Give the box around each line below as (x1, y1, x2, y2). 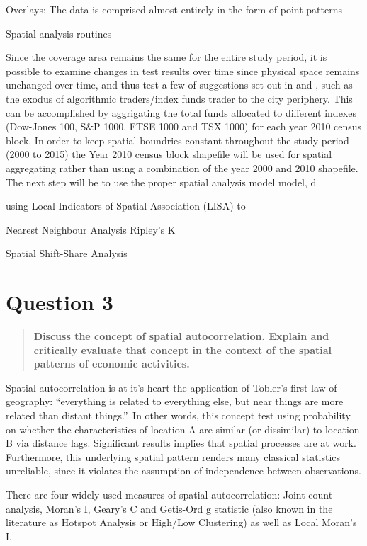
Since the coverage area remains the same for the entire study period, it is (6, 50, 327, 64)
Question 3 (6, 288, 113, 317)
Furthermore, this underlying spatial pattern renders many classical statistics (6, 449, 341, 464)
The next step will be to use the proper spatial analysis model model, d (6, 174, 317, 189)
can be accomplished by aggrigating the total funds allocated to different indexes (6, 105, 356, 120)
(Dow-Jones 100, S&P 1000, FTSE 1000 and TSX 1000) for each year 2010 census (6, 119, 362, 134)
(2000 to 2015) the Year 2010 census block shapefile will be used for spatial (6, 147, 332, 161)
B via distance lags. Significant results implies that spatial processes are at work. (6, 436, 356, 450)
